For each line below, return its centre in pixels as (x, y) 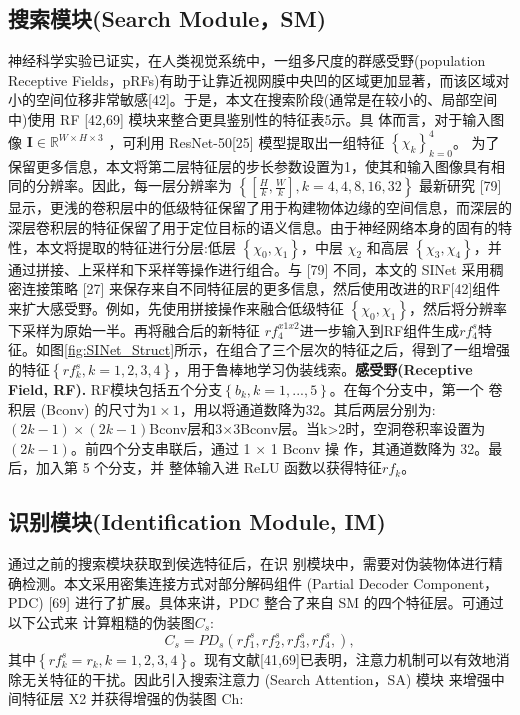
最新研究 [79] (460, 185)
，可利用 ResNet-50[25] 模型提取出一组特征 (246, 141)
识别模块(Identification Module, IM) (197, 521)
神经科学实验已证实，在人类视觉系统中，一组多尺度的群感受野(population (247, 60)
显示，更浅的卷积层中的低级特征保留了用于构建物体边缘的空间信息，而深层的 (260, 207)
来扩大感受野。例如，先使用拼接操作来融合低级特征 (176, 307)
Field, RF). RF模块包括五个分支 (115, 389)
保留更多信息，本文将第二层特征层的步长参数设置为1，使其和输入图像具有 (249, 165)
